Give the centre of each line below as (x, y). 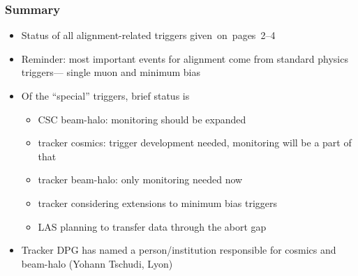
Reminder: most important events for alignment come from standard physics (185, 58)
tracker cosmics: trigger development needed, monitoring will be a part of (195, 143)
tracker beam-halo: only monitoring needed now (140, 179)
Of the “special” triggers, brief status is (105, 95)
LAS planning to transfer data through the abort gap (152, 226)
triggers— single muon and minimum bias (111, 72)
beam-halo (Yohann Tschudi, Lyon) (97, 263)
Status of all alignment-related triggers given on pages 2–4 (148, 35)
